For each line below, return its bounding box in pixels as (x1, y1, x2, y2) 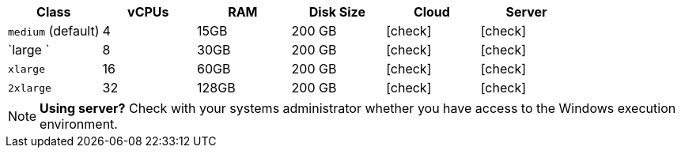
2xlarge (8, 81, 51, 94)
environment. (40, 116, 118, 132)
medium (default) (8, 23, 100, 39)
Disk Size (308, 4, 365, 20)
